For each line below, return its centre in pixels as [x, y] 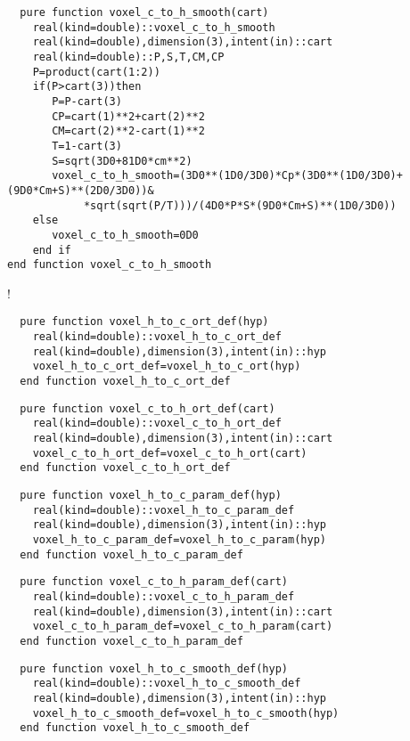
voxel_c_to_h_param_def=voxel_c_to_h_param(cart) [183, 627]
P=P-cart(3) [87, 101]
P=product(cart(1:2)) [96, 72]
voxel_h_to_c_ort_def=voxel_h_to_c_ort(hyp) [167, 366]
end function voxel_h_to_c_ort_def [125, 382]
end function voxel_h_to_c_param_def [131, 554]
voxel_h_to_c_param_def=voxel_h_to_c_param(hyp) [179, 539]
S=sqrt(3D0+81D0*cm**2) [122, 161]
